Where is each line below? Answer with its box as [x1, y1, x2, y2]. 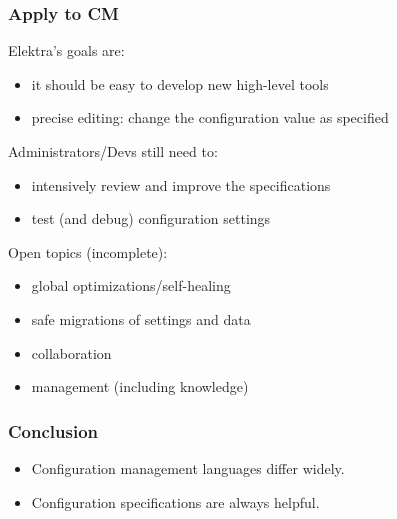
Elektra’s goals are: [8, 40, 125, 61]
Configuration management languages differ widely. [31, 457, 345, 478]
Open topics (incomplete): [8, 241, 168, 262]
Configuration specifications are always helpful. [31, 491, 320, 512]
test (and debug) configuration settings [31, 208, 271, 229]
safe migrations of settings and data [31, 308, 251, 329]
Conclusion [8, 418, 98, 443]
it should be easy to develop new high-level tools [31, 73, 329, 94]
